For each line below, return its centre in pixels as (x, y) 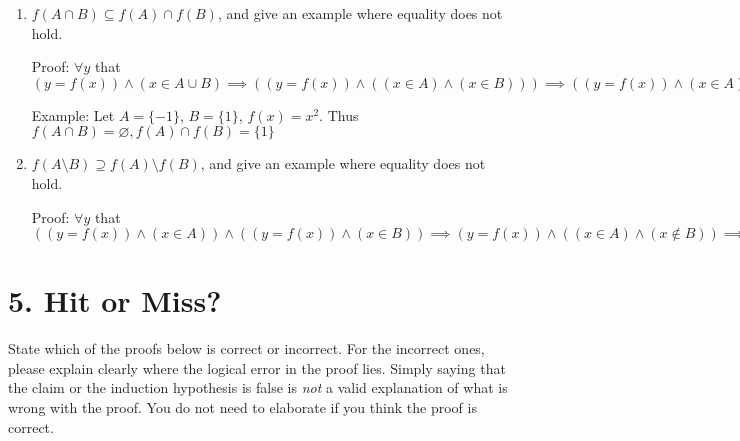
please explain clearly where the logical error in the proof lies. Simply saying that (257, 367)
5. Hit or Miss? (115, 300)
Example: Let (73, 114)
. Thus (339, 114)
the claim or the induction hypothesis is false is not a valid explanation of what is (258, 387)
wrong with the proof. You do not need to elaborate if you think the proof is (242, 407)
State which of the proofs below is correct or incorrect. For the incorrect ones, (246, 348)
